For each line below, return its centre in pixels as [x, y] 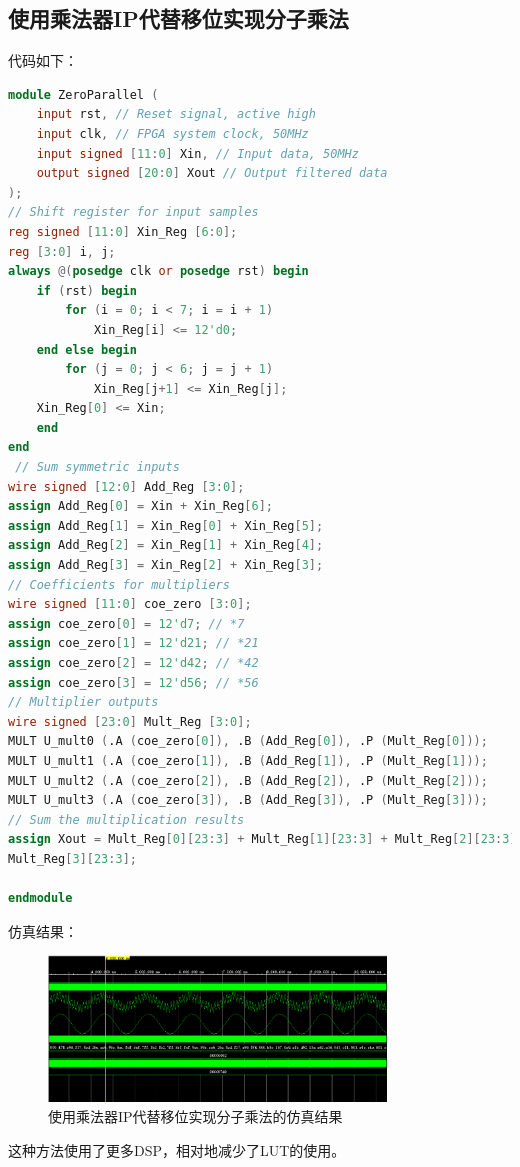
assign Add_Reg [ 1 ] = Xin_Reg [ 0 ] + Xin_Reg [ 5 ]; [166, 525]
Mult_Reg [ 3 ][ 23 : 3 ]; [72, 858]
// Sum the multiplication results [126, 819]
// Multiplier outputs [83, 702]
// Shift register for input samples [133, 212]
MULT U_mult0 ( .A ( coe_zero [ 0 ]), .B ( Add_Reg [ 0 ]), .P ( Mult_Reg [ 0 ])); [248, 741]
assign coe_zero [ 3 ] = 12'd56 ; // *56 [133, 682]
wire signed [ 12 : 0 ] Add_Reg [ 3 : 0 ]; [126, 486]
